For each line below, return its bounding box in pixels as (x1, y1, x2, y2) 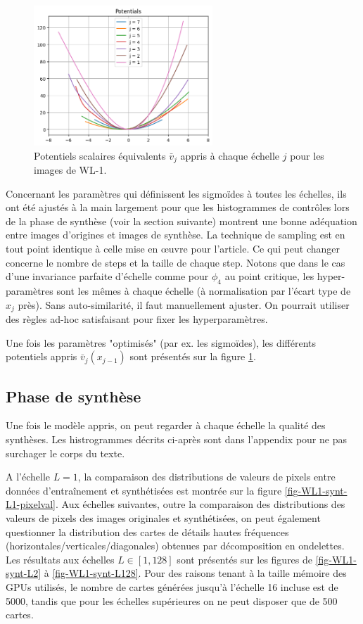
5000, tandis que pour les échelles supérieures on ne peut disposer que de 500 (6, 593, 338, 608)
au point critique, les (224, 269, 314, 284)
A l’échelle (6, 469, 50, 484)
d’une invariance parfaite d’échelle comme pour (6, 269, 209, 284)
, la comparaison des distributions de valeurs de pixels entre (77, 469, 336, 484)
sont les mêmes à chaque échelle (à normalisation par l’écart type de (56, 284, 351, 298)
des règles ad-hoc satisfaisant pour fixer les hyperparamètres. (6, 312, 268, 326)
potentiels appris (6, 349, 77, 364)
